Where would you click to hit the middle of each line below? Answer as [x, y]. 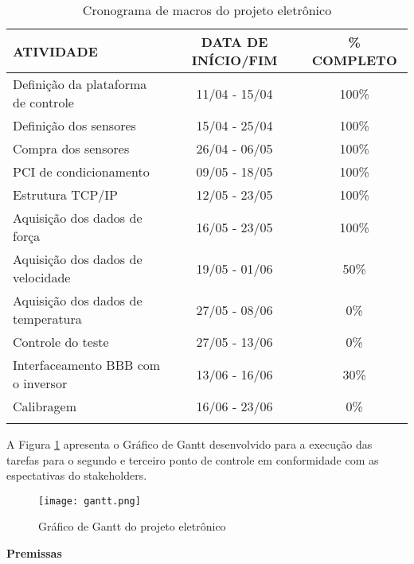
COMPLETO [354, 60]
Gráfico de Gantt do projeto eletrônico [132, 526]
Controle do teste [61, 342]
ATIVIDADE [55, 51]
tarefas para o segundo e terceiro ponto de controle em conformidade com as [193, 459]
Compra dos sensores [71, 148]
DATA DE [234, 42]
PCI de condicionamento [81, 171]
